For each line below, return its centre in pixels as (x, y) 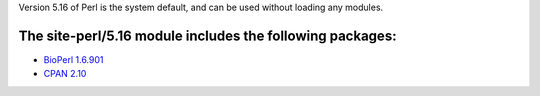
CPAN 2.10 (65, 74)
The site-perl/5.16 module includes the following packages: (207, 35)
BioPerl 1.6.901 (73, 59)
